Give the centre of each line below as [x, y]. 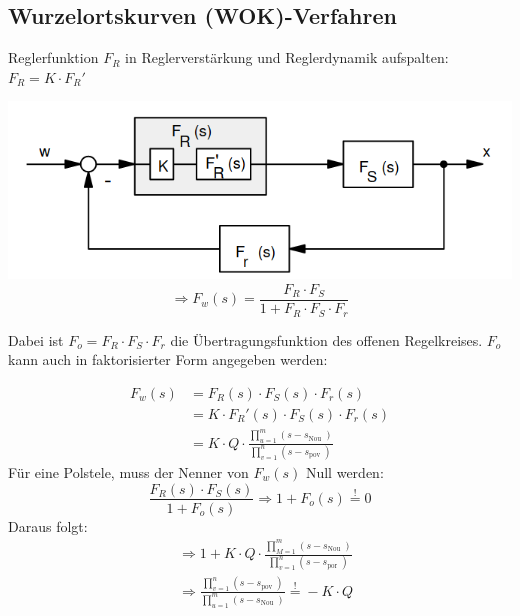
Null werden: [344, 471]
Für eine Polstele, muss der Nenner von [128, 471]
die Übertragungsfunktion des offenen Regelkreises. [326, 339]
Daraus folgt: [48, 525]
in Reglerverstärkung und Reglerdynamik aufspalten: [287, 57]
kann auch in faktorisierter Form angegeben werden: [168, 359]
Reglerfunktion [53, 57]
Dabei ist [36, 339]
